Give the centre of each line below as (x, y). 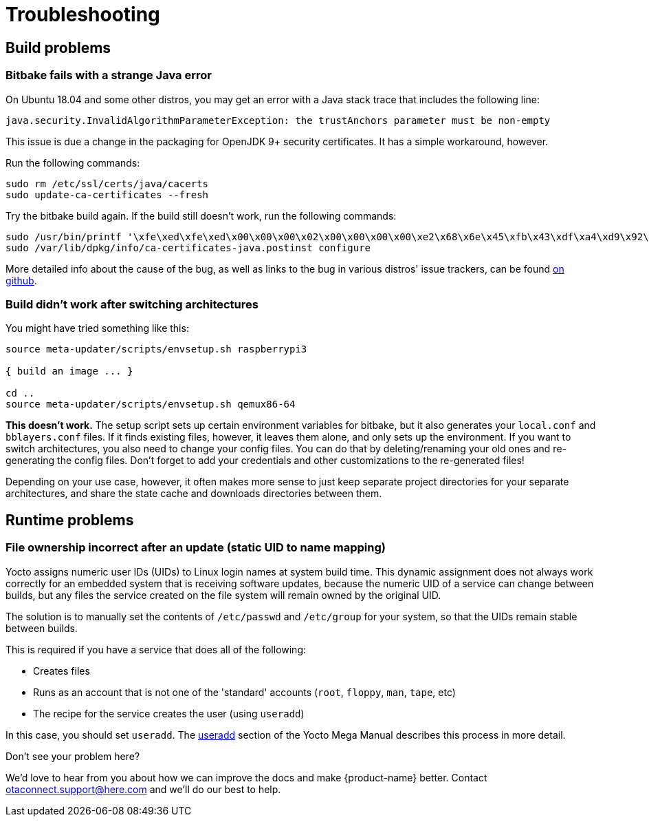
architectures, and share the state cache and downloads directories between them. (194, 494)
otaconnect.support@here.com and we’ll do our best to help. (143, 789)
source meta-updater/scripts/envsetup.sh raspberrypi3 (156, 349)
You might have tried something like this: (97, 328)
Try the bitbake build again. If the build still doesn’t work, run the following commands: (201, 215)
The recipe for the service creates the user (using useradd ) (169, 713)
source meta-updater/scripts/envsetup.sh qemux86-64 (151, 404)
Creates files (62, 671)
